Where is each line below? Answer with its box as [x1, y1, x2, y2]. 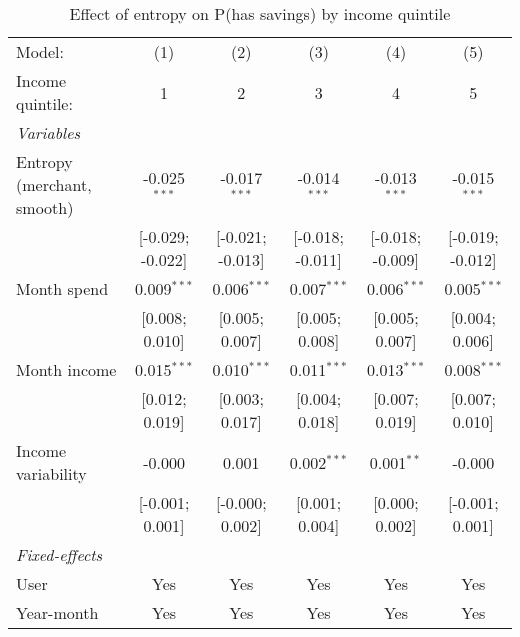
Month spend [16, 277, 109, 300]
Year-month [16, 601, 99, 624]
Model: [16, 40, 65, 63]
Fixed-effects [16, 543, 103, 566]
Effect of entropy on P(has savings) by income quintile [69, 2, 451, 25]
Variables [16, 121, 81, 144]
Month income [16, 358, 117, 381]
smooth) [16, 196, 74, 219]
